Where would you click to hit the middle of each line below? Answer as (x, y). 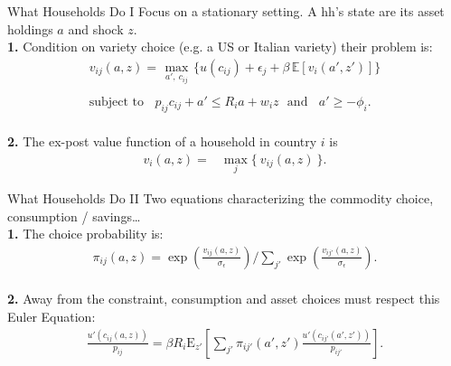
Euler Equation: (52, 316)
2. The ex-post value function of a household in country (162, 141)
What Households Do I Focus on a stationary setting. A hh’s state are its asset (226, 11)
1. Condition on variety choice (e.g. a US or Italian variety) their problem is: (220, 47)
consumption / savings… (74, 216)
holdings (30, 28)
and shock (96, 28)
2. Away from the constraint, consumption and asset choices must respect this (224, 299)
